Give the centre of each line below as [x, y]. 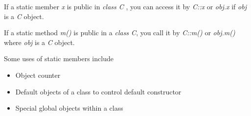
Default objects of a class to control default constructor [98, 91]
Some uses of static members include [59, 58]
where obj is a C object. [39, 42]
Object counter [38, 75]
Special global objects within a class [69, 108]
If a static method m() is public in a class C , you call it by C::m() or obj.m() [120, 33]
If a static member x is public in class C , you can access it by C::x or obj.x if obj [125, 6]
